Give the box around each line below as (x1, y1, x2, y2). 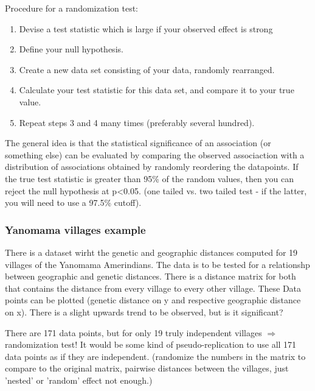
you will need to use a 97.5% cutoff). (5, 196, 142, 209)
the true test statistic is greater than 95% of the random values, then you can (5, 172, 294, 185)
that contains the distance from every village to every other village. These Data (5, 281, 302, 294)
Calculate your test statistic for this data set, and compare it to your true (19, 83, 294, 96)
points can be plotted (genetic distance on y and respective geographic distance (5, 294, 301, 306)
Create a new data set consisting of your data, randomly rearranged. (19, 63, 275, 76)
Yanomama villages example (5, 222, 146, 237)
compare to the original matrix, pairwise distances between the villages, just (5, 362, 289, 375)
